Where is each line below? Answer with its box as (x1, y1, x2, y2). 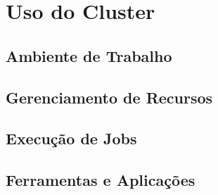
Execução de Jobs (6, 127, 137, 149)
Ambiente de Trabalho (6, 44, 172, 66)
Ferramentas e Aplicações (6, 169, 195, 191)
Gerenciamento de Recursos (6, 86, 213, 108)
